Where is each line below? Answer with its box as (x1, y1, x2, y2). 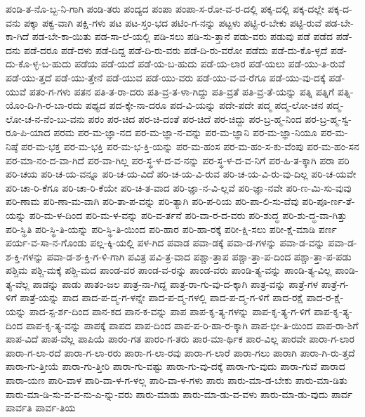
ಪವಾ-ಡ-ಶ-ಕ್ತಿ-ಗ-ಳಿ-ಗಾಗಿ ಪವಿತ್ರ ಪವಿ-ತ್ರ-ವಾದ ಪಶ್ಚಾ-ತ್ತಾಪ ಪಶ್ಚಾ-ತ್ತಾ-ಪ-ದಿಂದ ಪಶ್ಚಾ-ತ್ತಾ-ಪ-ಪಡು (46, 249, 352, 263)
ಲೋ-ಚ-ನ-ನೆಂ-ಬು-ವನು (6, 111, 85, 126)
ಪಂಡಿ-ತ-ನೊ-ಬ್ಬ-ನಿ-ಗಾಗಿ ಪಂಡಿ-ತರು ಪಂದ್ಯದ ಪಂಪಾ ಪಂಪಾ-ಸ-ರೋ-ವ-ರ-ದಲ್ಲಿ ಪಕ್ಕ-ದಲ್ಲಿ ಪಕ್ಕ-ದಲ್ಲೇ (6, 1, 324, 15)
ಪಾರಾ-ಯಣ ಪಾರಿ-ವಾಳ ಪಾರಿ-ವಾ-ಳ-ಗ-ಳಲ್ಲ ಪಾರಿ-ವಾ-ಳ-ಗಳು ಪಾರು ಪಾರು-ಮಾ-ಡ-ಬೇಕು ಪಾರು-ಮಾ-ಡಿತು (6, 373, 347, 388)
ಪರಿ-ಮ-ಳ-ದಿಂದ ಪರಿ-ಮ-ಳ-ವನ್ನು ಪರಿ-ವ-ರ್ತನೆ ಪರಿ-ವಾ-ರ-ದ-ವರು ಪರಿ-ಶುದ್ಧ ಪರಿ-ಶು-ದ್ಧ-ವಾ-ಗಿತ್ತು (29, 207, 347, 222)
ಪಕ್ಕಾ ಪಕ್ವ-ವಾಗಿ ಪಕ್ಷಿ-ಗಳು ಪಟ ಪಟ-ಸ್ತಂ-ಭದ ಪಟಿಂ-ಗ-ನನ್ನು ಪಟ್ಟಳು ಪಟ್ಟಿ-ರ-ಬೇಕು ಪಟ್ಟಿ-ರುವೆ (23, 15, 321, 29)
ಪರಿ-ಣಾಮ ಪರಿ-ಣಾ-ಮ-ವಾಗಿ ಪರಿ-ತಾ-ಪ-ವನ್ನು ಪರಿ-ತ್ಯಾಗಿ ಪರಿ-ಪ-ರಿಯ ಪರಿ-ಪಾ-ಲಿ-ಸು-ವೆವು (6, 194, 299, 208)
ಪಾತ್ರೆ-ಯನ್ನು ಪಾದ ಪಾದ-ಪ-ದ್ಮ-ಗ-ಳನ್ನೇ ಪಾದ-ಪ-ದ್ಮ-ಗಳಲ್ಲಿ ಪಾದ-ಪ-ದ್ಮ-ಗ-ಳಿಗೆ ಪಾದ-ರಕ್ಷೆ (20, 290, 303, 305)
